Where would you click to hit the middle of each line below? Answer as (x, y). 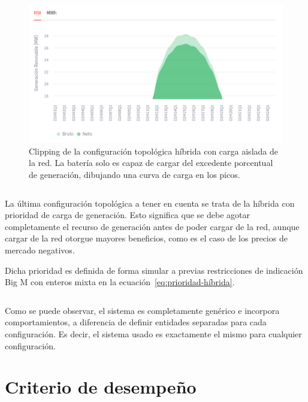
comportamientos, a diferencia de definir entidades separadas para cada (136, 322)
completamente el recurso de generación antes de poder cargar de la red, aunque (152, 226)
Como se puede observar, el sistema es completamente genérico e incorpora (142, 310)
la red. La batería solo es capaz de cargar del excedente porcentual (151, 163)
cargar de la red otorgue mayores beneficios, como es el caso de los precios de (146, 238)
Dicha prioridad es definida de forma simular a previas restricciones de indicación (154, 270)
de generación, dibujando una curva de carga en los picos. (135, 174)
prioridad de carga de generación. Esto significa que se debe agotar (127, 215)
